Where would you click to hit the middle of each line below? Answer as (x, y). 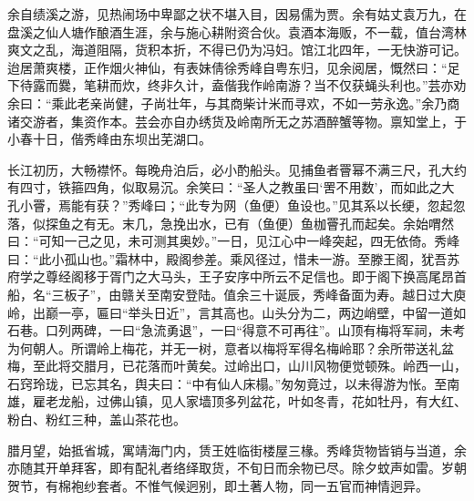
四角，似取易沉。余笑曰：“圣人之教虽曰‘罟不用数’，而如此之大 (269, 187)
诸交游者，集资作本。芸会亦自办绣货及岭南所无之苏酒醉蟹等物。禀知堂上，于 (237, 121)
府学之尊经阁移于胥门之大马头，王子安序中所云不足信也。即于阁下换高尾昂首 (237, 276)
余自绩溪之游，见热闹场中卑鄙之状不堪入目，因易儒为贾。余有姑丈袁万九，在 (237, 14)
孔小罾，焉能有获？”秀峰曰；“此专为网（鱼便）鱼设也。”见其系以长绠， (217, 204)
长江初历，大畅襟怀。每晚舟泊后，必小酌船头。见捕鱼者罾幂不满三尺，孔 (224, 169)
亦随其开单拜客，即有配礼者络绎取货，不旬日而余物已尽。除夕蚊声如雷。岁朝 (237, 468)
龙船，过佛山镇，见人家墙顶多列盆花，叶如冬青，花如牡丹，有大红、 (262, 401)
